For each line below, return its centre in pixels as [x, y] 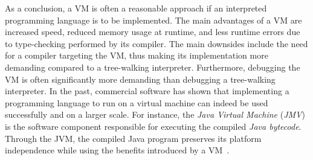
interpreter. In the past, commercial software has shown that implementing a [147, 91]
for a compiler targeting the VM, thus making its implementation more [137, 55]
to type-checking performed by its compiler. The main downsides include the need [156, 43]
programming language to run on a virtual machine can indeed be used [137, 102]
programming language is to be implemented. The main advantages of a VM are [153, 20]
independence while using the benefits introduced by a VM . [117, 150]
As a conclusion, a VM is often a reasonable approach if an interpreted [136, 8]
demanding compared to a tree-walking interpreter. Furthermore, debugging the [153, 67]
